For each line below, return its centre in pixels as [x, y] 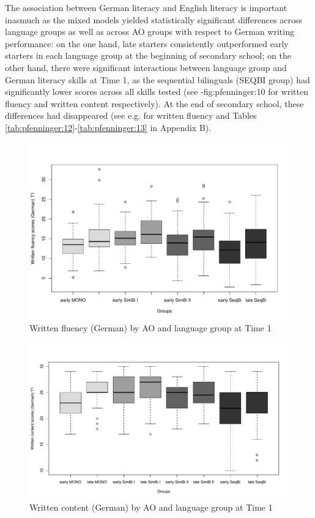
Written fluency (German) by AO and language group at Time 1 [150, 328]
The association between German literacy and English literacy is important [146, 7]
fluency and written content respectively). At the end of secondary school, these [154, 103]
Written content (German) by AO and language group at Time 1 [151, 507]
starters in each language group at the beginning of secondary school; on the [148, 55]
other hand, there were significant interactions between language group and [146, 67]
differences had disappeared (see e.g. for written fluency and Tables [131, 115]
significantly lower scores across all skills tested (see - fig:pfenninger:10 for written [157, 92]
